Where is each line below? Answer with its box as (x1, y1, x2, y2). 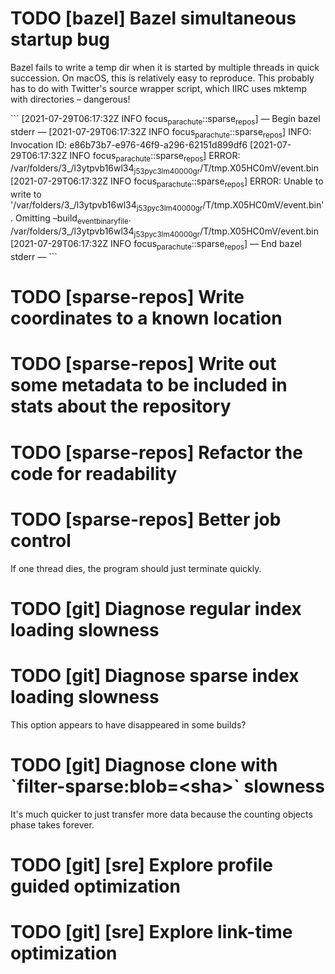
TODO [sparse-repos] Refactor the (10, 441, 303, 464)
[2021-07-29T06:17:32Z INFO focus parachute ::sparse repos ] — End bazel (10, 238, 302, 252)
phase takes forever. (10, 818, 95, 831)
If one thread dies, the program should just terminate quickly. (10, 562, 262, 574)
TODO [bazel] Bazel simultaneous (10, 7, 297, 30)
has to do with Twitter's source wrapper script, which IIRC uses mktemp (10, 82, 307, 94)
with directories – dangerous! (10, 93, 131, 105)
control (10, 529, 72, 552)
